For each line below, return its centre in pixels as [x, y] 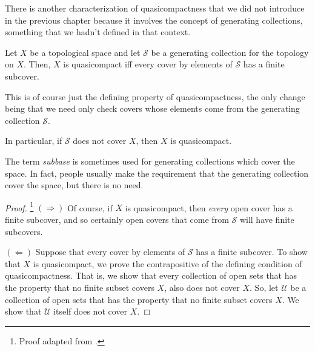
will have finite [267, 219]
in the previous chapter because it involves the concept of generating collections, [154, 20]
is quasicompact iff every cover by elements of [148, 64]
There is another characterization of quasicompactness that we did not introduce [155, 8]
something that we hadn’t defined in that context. [98, 32]
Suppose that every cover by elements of [110, 252]
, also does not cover [202, 287]
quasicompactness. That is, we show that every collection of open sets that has [151, 275]
